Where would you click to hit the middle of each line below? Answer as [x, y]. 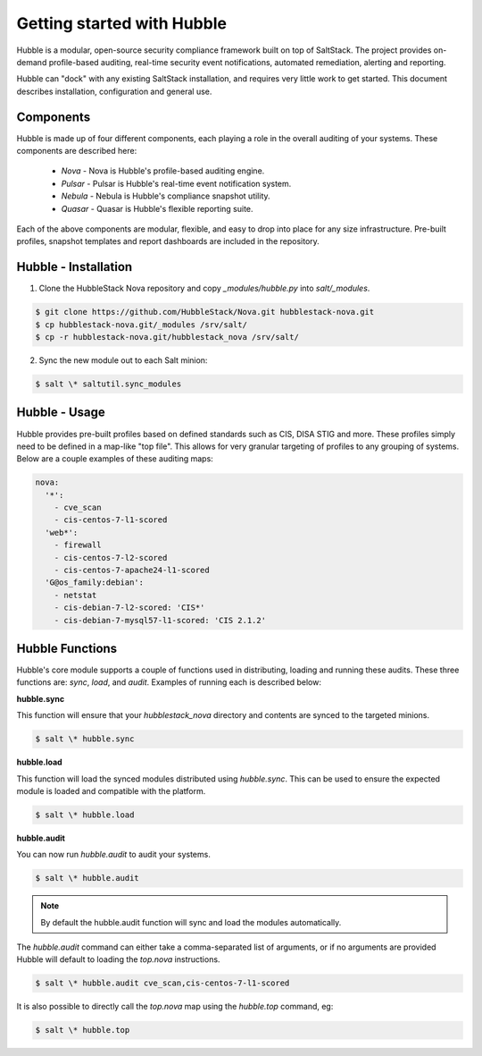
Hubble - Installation [75, 267]
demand [32, 62]
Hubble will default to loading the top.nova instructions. [118, 959]
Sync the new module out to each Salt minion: [123, 360]
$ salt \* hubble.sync [85, 739]
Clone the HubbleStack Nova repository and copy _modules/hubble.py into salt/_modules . [204, 288]
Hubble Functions [67, 648]
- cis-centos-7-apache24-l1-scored [132, 570]
